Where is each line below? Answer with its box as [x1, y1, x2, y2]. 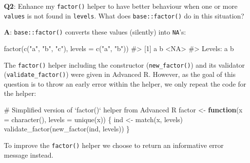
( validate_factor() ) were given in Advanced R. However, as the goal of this [4, 69, 236, 79]
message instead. [4, 149, 54, 160]
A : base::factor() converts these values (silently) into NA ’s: [4, 27, 186, 37]
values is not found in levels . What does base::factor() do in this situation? [4, 10, 244, 20]
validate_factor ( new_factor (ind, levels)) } [4, 124, 130, 134]
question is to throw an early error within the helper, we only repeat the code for [4, 78, 247, 89]
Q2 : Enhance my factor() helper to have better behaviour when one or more [4, 1, 238, 11]
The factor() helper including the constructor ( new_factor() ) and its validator [4, 59, 245, 70]
